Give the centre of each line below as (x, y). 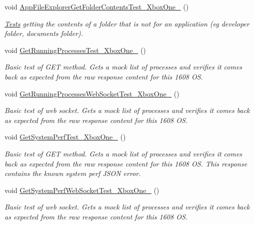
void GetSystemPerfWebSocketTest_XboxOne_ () (82, 190)
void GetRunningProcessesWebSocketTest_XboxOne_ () (92, 93)
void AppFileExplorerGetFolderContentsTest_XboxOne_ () (97, 6)
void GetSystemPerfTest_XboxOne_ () (65, 137)
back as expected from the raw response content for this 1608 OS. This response (126, 163)
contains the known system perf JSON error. (73, 173)
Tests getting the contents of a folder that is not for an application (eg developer (127, 23)
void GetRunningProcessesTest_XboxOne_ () (75, 50)
